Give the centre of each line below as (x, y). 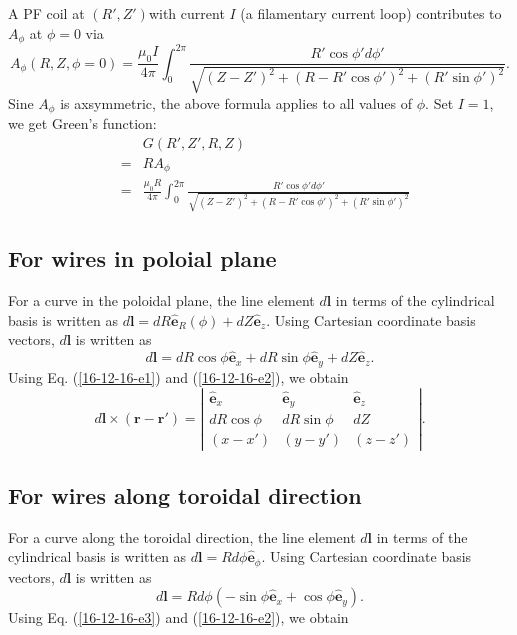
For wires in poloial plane (142, 258)
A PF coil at (46, 13)
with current (186, 13)
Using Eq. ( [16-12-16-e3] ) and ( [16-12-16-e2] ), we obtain (178, 617)
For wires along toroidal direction (185, 494)
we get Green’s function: (82, 122)
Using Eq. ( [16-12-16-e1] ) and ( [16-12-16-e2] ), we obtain (178, 376)
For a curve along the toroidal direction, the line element (182, 536)
